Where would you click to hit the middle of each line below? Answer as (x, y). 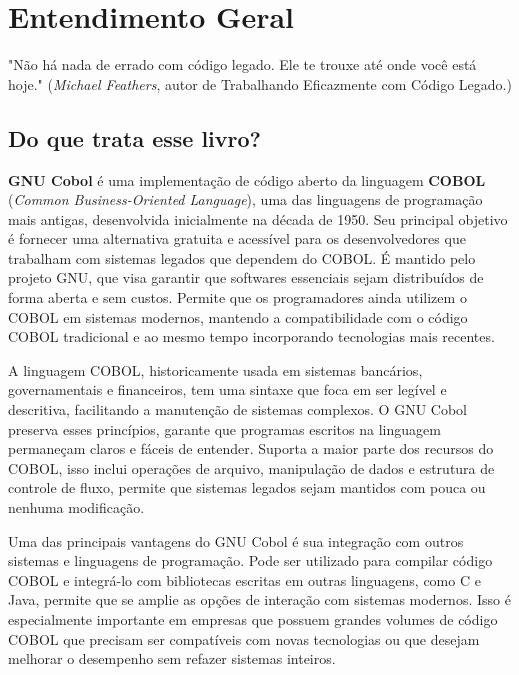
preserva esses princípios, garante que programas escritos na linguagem (224, 428)
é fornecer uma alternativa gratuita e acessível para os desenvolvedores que (237, 238)
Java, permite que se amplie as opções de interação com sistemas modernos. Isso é (259, 599)
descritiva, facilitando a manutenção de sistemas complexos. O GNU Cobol (237, 409)
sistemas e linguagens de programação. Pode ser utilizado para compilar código (250, 560)
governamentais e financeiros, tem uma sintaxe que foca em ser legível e (227, 389)
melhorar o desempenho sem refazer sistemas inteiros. (172, 658)
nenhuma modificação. (76, 507)
